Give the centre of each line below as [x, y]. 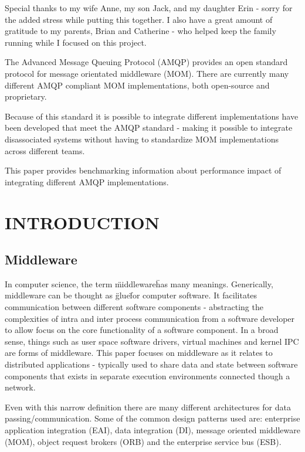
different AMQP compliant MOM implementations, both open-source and [137, 85]
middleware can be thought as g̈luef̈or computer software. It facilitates [131, 295]
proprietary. [26, 96]
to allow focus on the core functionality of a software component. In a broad [142, 330]
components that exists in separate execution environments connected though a [148, 375]
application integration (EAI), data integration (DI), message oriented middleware [152, 430]
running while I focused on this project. [76, 42]
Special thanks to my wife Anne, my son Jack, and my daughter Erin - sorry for [149, 8]
